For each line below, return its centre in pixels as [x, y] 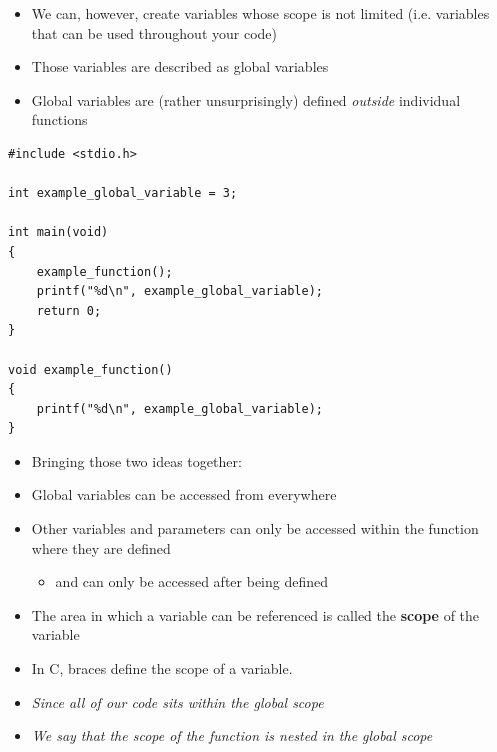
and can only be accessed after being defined [192, 581]
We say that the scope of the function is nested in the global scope [232, 735]
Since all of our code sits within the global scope [177, 701]
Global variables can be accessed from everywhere [184, 494]
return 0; [69, 310]
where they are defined [101, 547]
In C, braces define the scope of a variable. [162, 668]
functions [59, 119]
